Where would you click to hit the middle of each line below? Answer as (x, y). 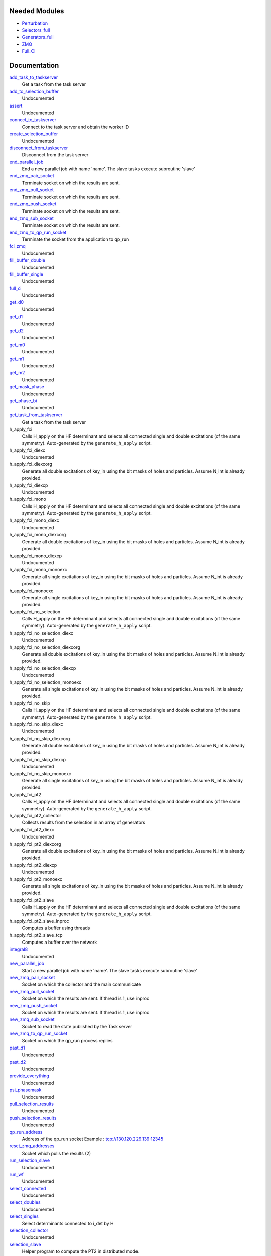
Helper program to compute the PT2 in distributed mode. (81, 1251)
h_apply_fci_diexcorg (31, 464)
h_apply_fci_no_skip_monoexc (40, 773)
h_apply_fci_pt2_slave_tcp (36, 935)
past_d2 (18, 1062)
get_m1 (17, 359)
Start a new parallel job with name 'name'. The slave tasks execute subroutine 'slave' (110, 970)
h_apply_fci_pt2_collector (35, 816)
